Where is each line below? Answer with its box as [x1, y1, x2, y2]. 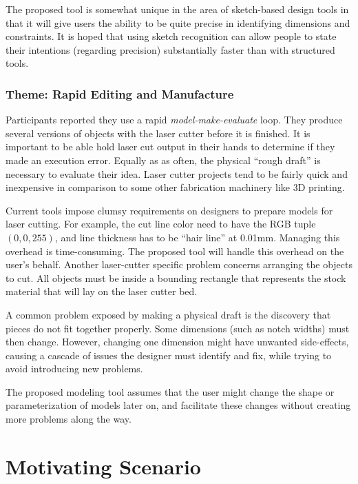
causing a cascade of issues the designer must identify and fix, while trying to [6, 347, 332, 362]
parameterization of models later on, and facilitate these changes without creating [6, 398, 351, 412]
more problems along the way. [6, 412, 131, 426]
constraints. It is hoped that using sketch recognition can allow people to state [6, 29, 337, 43]
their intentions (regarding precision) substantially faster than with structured [6, 42, 335, 57]
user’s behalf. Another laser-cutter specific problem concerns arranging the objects [6, 257, 352, 272]
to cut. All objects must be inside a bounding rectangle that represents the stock [6, 270, 346, 285]
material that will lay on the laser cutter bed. [6, 284, 198, 299]
